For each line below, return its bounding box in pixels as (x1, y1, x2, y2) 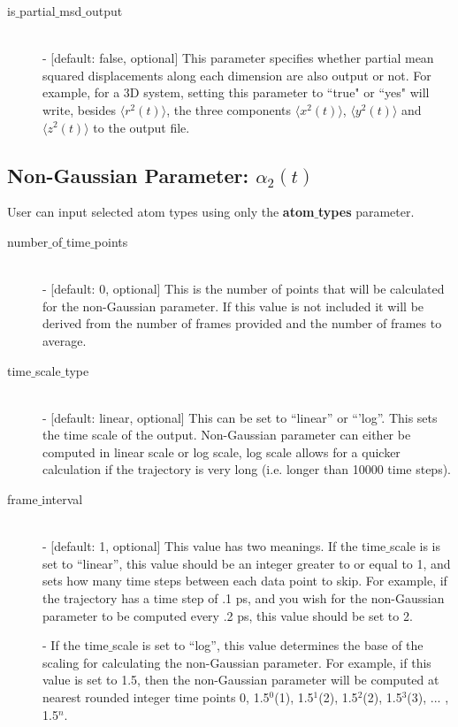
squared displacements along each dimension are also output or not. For (42, 65, 431, 84)
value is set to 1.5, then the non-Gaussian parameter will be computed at (42, 670, 439, 689)
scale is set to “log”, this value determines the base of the (112, 636, 424, 654)
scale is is (390, 537, 440, 555)
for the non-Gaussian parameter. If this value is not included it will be (42, 296, 424, 315)
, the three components (166, 100, 292, 119)
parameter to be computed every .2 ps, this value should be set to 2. (42, 606, 413, 624)
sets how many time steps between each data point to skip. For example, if (42, 571, 447, 590)
